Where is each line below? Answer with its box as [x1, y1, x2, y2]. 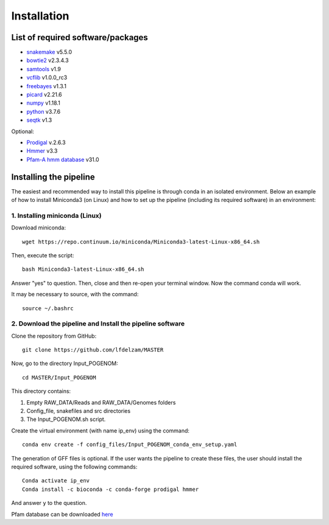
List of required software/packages [11, 32, 149, 43]
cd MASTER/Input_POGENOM [22, 374, 96, 381]
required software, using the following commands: [11, 463, 138, 470]
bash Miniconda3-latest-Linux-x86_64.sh [22, 266, 144, 273]
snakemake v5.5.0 [26, 49, 73, 56]
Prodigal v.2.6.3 [26, 139, 66, 146]
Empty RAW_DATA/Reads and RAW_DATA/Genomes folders [26, 398, 176, 406]
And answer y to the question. [11, 499, 87, 507]
